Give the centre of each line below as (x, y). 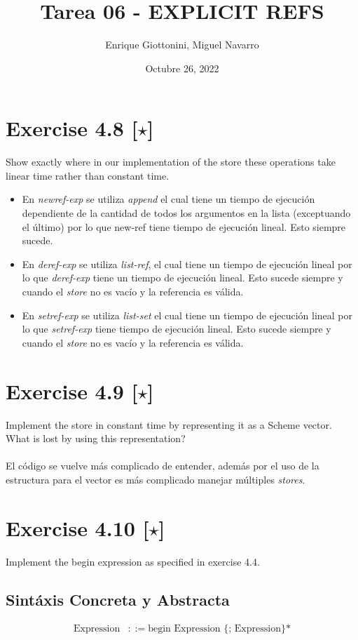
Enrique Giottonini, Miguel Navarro (182, 45)
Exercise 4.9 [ (72, 391)
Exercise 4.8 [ (72, 128)
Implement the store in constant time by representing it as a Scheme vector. (169, 424)
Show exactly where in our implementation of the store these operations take (171, 162)
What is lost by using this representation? (96, 438)
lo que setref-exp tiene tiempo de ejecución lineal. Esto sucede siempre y (177, 329)
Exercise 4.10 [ (77, 527)
